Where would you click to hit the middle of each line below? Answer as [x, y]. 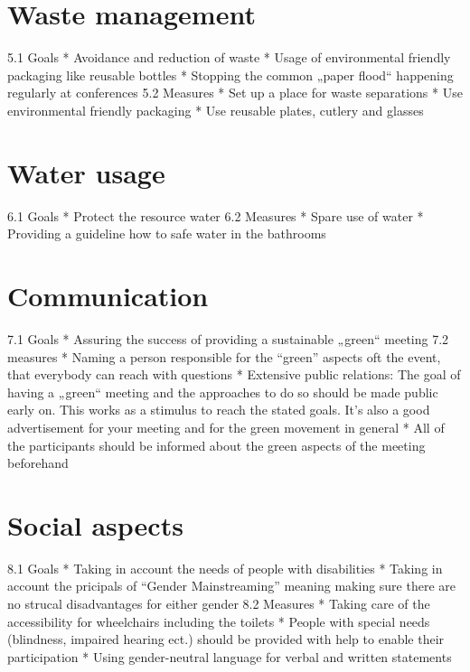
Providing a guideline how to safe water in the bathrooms [167, 233]
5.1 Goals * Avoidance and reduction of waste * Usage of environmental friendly [229, 57]
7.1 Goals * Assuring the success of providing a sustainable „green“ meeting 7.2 [228, 338]
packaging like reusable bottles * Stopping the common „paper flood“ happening [230, 75]
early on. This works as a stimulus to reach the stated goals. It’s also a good [219, 410]
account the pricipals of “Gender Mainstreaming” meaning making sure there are [232, 586]
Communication [108, 295]
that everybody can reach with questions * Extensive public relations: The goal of [234, 374]
